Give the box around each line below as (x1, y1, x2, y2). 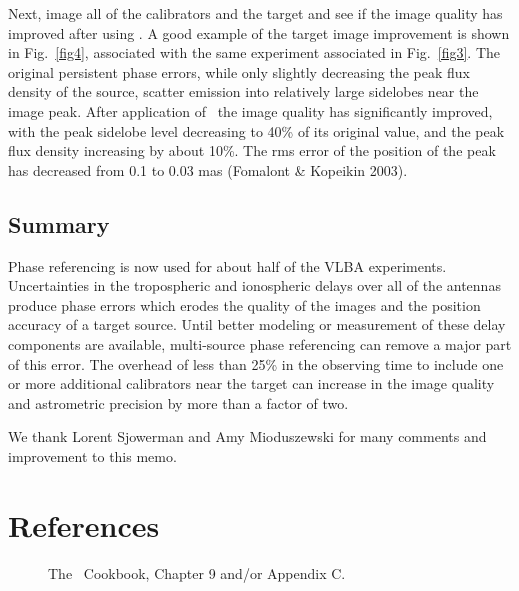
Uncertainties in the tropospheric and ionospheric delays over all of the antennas (8, 275, 501, 296)
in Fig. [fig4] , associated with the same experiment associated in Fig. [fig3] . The (8, 42, 501, 63)
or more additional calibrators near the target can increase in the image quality (8, 373, 495, 394)
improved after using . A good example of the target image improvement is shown (8, 22, 510, 43)
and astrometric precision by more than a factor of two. (8, 392, 349, 413)
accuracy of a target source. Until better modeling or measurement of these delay (8, 314, 506, 335)
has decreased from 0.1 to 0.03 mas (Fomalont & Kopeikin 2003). (8, 159, 408, 180)
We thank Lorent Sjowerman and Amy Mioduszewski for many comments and (8, 426, 487, 447)
